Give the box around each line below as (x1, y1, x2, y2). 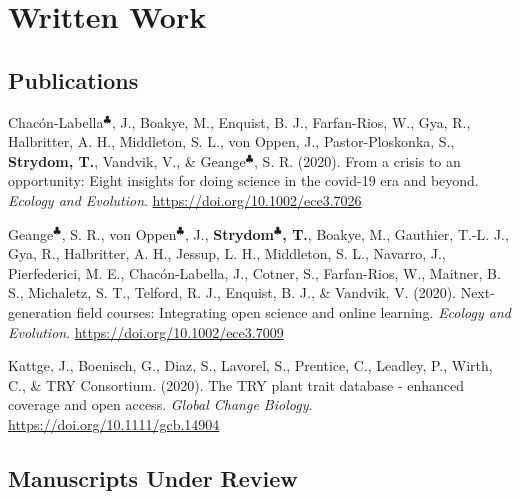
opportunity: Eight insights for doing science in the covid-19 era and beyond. (8, 170, 479, 191)
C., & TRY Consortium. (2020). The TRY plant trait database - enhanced (8, 374, 465, 395)
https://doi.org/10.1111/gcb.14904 (8, 413, 220, 434)
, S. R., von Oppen (61, 223, 177, 244)
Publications (8, 64, 139, 95)
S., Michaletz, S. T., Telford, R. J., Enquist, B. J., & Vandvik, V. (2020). (8, 282, 456, 303)
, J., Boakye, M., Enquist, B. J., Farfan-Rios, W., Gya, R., (111, 111, 471, 132)
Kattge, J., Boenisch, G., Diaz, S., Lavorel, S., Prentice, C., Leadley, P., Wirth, (8, 355, 493, 376)
